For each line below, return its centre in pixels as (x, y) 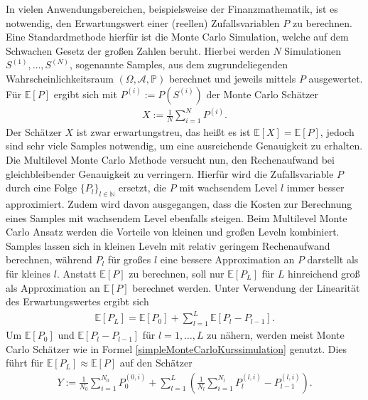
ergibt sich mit (85, 94)
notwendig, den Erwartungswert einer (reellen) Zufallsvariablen (143, 22)
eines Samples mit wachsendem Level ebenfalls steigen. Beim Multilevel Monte (177, 217)
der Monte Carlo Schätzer (262, 94)
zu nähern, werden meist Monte (276, 335)
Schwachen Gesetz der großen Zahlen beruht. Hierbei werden (138, 50)
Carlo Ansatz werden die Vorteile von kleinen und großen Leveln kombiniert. (173, 232)
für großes (129, 259)
